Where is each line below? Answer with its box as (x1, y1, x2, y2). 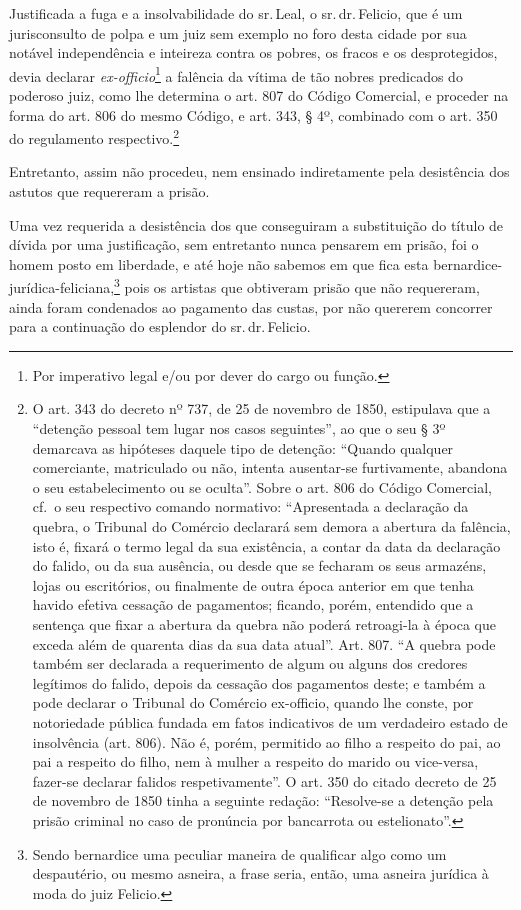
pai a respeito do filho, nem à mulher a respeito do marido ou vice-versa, (32, 751, 479, 772)
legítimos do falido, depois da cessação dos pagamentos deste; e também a (32, 672, 486, 693)
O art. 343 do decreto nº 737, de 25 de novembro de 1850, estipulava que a (32, 398, 491, 419)
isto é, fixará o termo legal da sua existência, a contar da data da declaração (32, 535, 501, 556)
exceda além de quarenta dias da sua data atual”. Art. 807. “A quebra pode (32, 633, 496, 654)
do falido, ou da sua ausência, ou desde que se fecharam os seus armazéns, (32, 555, 487, 576)
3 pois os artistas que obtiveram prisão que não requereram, (114, 274, 480, 298)
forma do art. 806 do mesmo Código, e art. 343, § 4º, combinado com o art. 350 (9, 104, 498, 125)
